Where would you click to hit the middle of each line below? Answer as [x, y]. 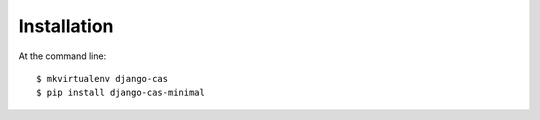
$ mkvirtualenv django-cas [102, 78]
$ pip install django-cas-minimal [120, 93]
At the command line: [62, 56]
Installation [66, 26]
